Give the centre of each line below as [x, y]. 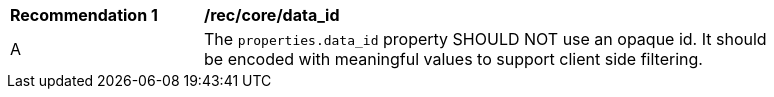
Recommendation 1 [84, 15]
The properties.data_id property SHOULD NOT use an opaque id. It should [485, 39]
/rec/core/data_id [272, 15]
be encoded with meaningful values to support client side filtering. [453, 59]
